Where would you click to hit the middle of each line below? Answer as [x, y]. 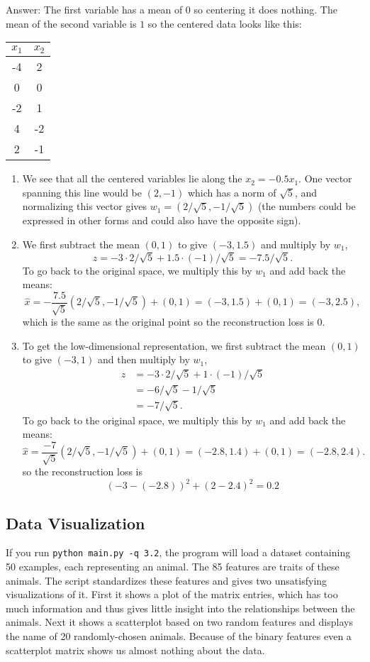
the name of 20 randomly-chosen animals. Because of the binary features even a [179, 636]
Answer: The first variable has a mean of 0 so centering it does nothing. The [172, 9]
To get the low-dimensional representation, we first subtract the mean [174, 345]
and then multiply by [144, 359]
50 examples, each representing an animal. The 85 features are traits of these [173, 567]
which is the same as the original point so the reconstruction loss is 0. [174, 322]
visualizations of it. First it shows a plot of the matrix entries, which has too [172, 594]
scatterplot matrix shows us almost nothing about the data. [135, 650]
